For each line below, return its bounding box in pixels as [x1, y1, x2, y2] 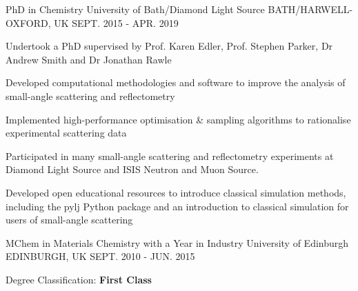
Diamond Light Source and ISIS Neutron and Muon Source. [6, 162, 259, 177]
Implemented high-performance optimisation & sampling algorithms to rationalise [6, 112, 351, 126]
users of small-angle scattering [6, 212, 133, 227]
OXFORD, [6, 15, 51, 30]
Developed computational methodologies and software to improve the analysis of [6, 75, 346, 90]
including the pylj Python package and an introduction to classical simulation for [6, 199, 349, 213]
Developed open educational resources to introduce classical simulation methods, [6, 185, 346, 199]
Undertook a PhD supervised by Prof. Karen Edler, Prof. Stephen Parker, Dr [6, 39, 333, 53]
